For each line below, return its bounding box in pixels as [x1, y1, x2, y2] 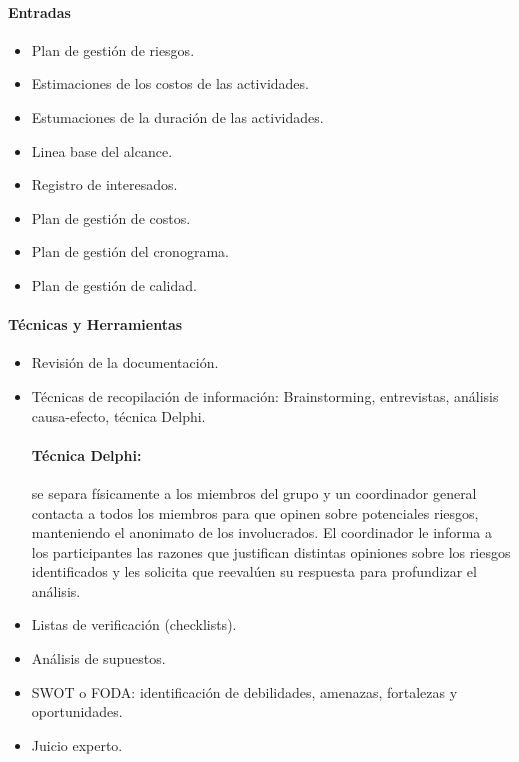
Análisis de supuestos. [31, 648, 166, 669]
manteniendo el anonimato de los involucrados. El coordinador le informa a [31, 522, 493, 543]
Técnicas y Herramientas [8, 314, 183, 335]
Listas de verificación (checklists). [31, 614, 237, 635]
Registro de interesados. [31, 174, 178, 195]
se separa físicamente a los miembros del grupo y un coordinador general [31, 482, 477, 503]
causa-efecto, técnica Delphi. [31, 405, 206, 426]
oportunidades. [31, 701, 123, 722]
